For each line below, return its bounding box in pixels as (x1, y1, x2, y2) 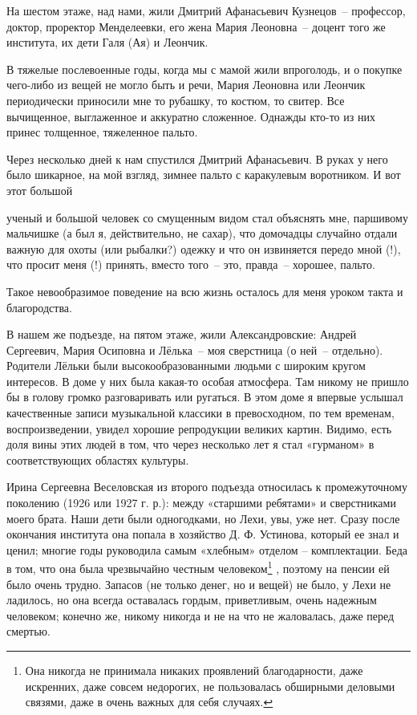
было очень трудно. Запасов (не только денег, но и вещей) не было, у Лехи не (6, 575, 391, 592)
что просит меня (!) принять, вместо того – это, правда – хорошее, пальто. (6, 256, 375, 273)
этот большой (6, 181, 73, 198)
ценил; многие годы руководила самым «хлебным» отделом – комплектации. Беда (6, 541, 407, 558)
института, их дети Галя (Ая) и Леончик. (6, 34, 208, 51)
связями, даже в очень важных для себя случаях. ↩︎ (25, 693, 273, 710)
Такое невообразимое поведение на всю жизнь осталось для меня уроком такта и (6, 282, 403, 299)
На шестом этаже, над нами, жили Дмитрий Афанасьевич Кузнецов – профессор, (6, 2, 406, 18)
